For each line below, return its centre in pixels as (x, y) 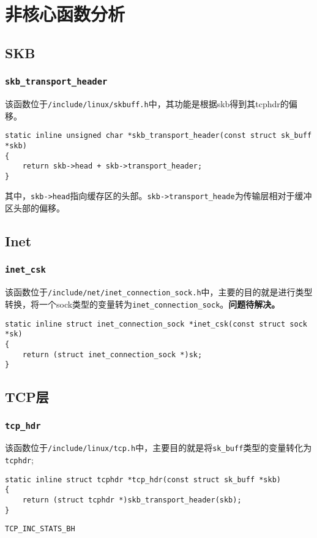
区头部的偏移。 (35, 208)
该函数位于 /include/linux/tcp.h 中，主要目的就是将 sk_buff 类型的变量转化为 (158, 448)
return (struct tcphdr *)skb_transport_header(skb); (132, 500)
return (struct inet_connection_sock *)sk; (112, 354)
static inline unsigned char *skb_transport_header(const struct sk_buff (158, 136)
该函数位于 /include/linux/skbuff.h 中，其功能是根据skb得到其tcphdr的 (147, 103)
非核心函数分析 (65, 14)
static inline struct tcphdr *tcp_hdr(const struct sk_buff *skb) (143, 479)
